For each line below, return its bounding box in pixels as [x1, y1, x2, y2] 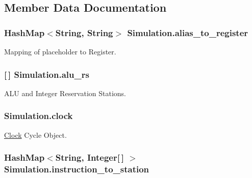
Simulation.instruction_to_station [4, 163, 149, 175]
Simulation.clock [4, 109, 73, 122]
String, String [55, 26, 113, 39]
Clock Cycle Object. [4, 129, 67, 140]
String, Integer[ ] [55, 151, 124, 164]
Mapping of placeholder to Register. [4, 46, 116, 56]
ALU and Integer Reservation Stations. [4, 87, 127, 98]
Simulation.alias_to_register [127, 26, 248, 39]
